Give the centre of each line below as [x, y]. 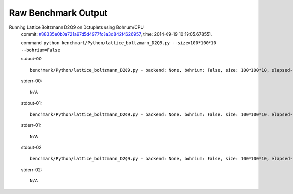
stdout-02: [32, 147]
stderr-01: [31, 125]
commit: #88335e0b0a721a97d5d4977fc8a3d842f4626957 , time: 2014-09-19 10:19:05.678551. [117, 34]
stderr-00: [31, 81]
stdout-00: [32, 59]
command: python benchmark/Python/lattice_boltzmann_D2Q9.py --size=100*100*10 [119, 43]
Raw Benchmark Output [58, 13]
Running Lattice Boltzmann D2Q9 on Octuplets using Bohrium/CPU [76, 27]
